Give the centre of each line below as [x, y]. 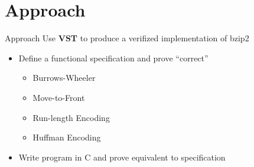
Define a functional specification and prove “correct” [113, 58]
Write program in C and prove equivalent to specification [122, 157]
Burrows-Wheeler [64, 78]
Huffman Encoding [67, 137]
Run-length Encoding [71, 117]
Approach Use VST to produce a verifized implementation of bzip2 [127, 38]
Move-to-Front [59, 97]
